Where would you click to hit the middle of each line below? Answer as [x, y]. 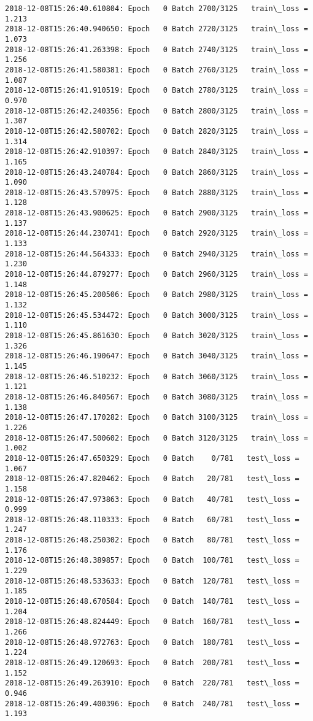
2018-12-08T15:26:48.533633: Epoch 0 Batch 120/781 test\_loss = [152, 581]
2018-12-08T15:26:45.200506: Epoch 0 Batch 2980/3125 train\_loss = [156, 295]
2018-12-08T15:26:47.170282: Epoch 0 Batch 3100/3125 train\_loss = [156, 418]
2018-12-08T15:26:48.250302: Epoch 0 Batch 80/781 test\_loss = [152, 540]
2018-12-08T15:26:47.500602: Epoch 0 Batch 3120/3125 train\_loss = [156, 438]
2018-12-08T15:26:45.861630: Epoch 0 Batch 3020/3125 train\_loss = [156, 336]
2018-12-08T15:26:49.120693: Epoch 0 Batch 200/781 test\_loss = [152, 663]
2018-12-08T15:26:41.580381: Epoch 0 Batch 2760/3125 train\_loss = [156, 70]
